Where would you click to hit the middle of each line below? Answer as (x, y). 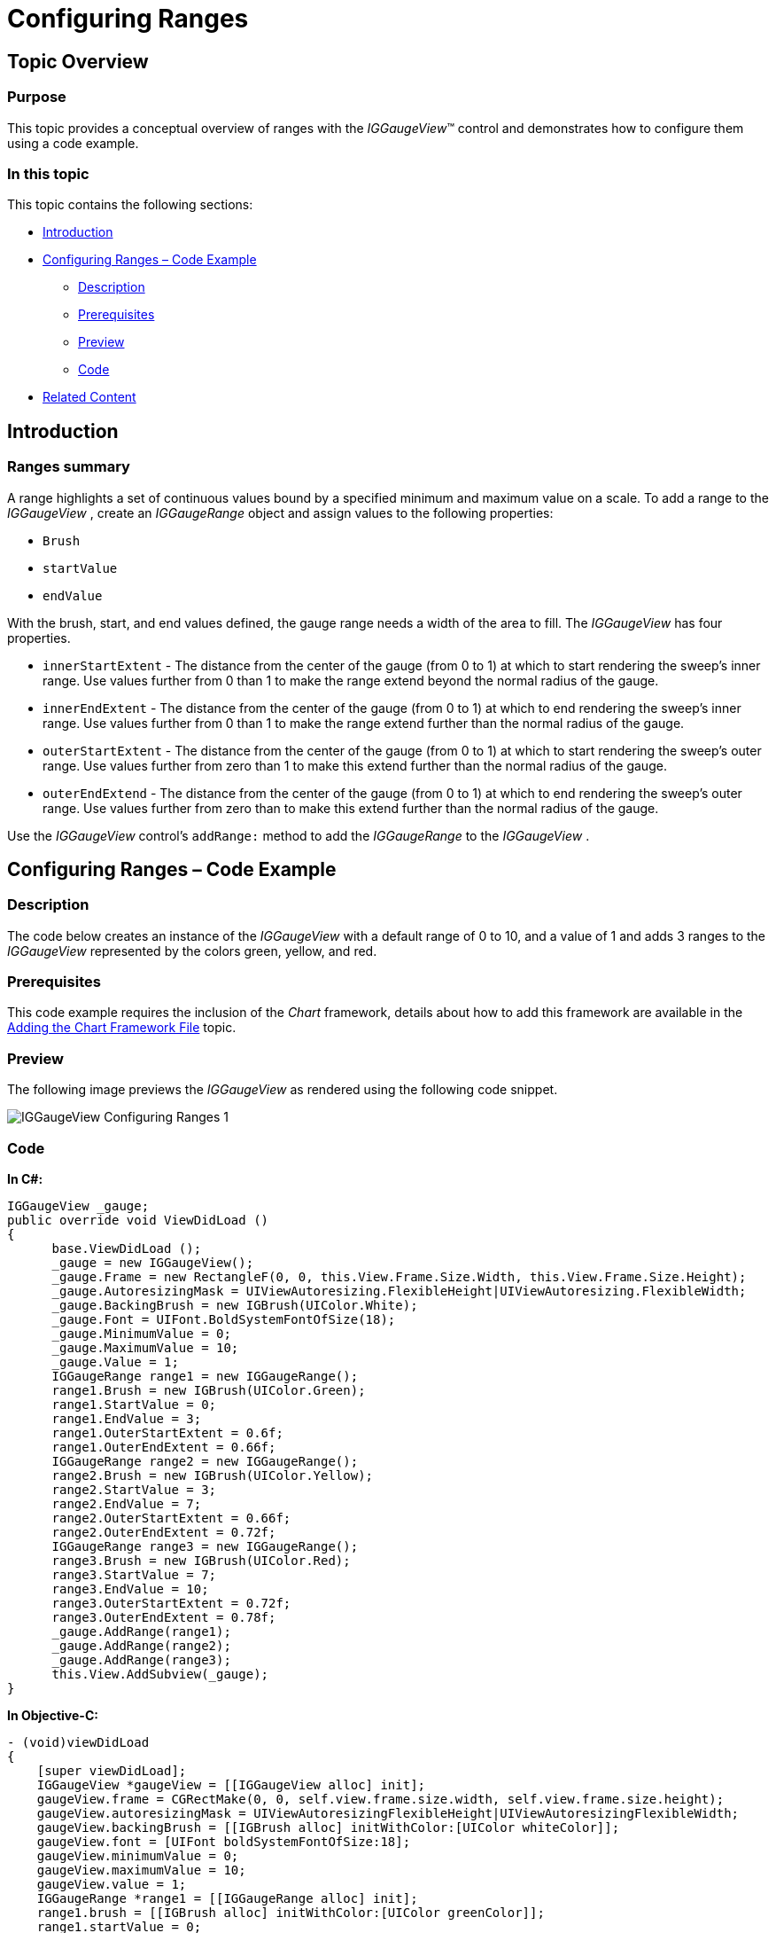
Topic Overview (78, 61)
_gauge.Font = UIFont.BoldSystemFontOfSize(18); (224, 1319)
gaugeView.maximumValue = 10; (141, 1870)
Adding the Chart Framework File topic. (122, 1028)
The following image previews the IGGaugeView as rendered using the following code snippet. (283, 1090)
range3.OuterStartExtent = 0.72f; (171, 1603)
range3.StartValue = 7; (134, 1574)
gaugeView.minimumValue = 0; (138, 1855)
